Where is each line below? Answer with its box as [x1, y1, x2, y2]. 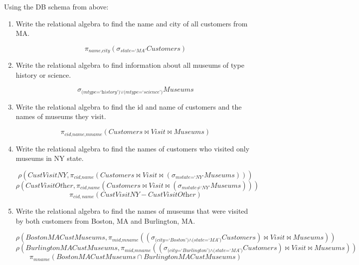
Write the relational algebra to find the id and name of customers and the [15, 101, 242, 112]
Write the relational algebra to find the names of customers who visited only [15, 143, 250, 153]
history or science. [15, 69, 71, 80]
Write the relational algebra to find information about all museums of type [15, 60, 244, 70]
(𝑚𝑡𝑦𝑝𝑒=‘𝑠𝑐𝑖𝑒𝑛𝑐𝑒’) [123, 89, 163, 95]
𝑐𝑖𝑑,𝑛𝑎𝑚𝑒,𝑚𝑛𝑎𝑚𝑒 [64, 132, 102, 137]
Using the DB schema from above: [4, 1, 109, 11]
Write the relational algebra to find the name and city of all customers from [15, 18, 248, 28]
